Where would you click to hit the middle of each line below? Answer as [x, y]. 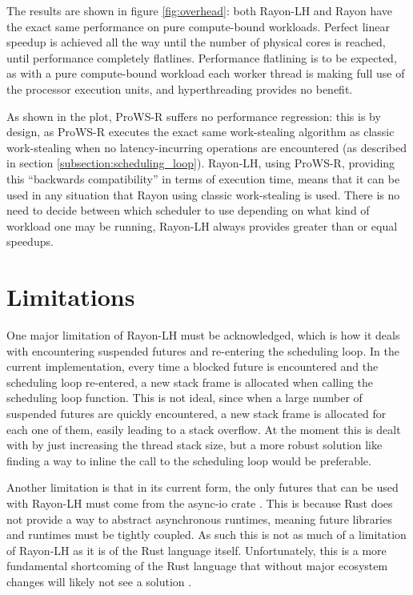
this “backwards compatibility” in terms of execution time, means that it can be [203, 178]
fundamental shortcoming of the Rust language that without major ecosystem [197, 566]
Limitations [71, 297]
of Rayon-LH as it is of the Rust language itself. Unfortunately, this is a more [196, 550]
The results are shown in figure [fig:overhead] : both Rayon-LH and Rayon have [200, 10]
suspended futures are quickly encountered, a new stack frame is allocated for [196, 413]
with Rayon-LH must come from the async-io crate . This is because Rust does [200, 503]
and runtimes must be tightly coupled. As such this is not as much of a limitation [206, 535]
